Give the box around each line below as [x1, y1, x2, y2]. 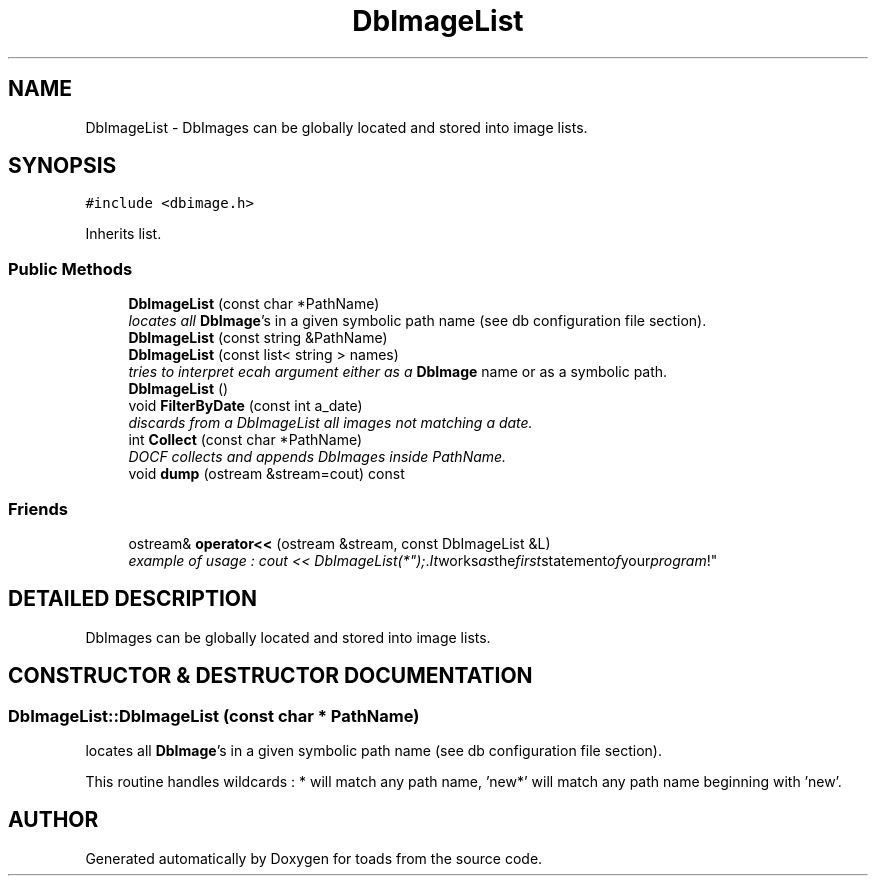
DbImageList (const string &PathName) [128, 329, 388, 347]
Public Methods [8, 258, 133, 279]
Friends [8, 498, 68, 519]
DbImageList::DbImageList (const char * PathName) [8, 705, 420, 726]
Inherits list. [85, 225, 162, 243]
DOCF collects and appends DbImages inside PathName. [128, 448, 507, 466]
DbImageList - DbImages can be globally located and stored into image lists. [85, 118, 588, 136]
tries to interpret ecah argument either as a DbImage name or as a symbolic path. [128, 363, 668, 381]
